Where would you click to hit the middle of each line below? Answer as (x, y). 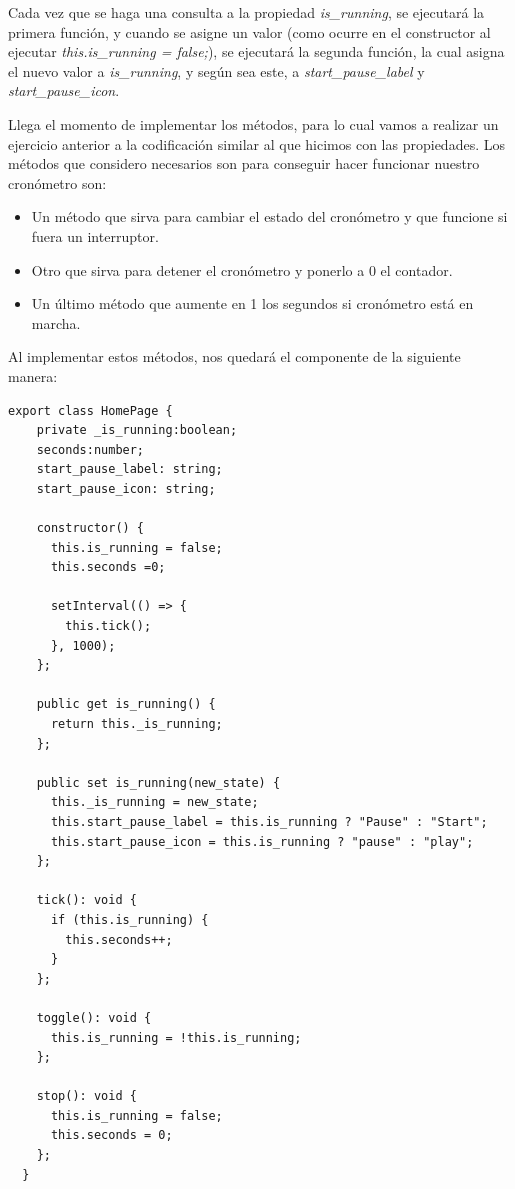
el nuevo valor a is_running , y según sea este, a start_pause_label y (216, 70)
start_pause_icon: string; (126, 488)
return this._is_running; (136, 724)
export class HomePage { (90, 410)
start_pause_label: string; (129, 469)
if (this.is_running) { (129, 919)
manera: (33, 375)
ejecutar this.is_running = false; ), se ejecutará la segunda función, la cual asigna (256, 51)
